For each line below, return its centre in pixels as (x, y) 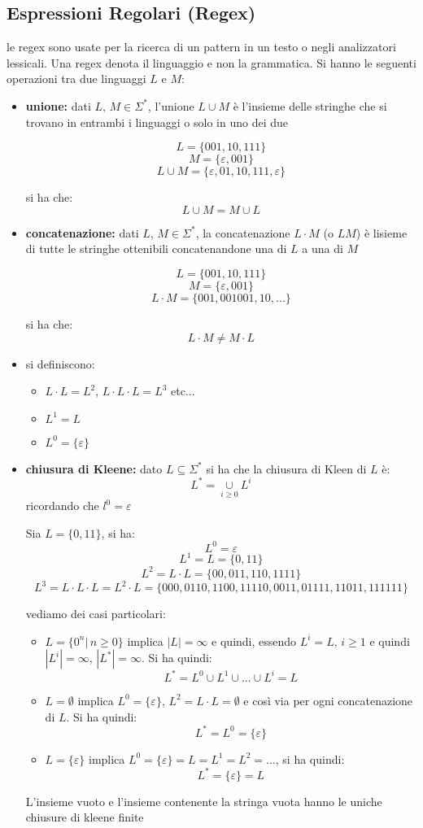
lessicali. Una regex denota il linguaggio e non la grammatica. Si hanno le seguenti (211, 62)
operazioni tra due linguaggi (76, 78)
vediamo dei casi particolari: (96, 614)
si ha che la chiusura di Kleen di (286, 468)
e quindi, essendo (254, 641)
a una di (323, 248)
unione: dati (58, 105)
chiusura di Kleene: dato (94, 468)
